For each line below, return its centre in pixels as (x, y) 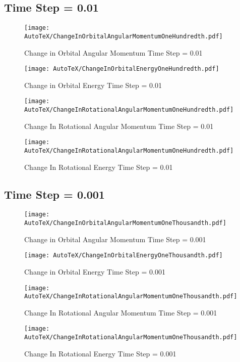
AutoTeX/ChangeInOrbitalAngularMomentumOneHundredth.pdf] (124, 36)
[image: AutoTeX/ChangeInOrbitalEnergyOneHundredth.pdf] (122, 69)
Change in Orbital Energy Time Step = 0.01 (93, 85)
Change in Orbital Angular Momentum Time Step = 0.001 (115, 239)
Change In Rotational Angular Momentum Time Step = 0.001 (121, 312)
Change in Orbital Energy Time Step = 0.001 (95, 271)
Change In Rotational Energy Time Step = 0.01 (99, 167)
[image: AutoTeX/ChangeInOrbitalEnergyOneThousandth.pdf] (124, 256)
